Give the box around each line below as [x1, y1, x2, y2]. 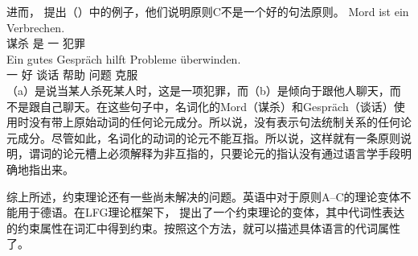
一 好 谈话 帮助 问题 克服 [6, 66, 138, 83]
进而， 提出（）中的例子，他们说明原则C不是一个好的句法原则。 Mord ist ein [6, 3, 409, 19]
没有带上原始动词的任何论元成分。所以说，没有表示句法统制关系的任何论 [28, 114, 412, 130]
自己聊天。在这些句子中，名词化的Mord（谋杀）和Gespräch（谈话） [39, 97, 394, 114]
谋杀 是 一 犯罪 [6, 35, 85, 52]
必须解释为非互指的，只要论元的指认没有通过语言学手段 [107, 145, 400, 162]
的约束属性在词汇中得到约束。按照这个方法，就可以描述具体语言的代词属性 [6, 219, 400, 236]
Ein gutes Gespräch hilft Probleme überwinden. [6, 50, 241, 67]
